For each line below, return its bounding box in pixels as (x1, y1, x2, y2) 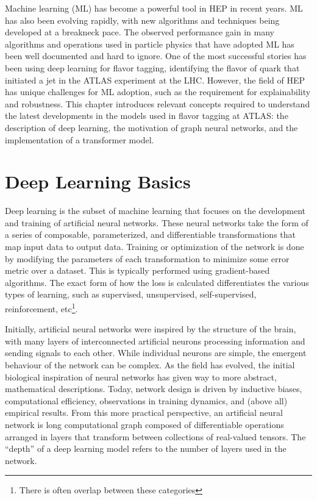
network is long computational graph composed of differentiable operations (5, 418, 284, 430)
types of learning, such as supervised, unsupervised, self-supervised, (5, 288, 257, 301)
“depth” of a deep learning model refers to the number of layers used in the (5, 442, 287, 455)
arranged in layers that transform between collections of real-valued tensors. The (5, 430, 306, 443)
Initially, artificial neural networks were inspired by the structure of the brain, (5, 323, 296, 335)
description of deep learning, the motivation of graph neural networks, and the (5, 121, 298, 134)
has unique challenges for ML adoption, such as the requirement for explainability (5, 85, 311, 98)
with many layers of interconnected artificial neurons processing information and (5, 334, 305, 347)
